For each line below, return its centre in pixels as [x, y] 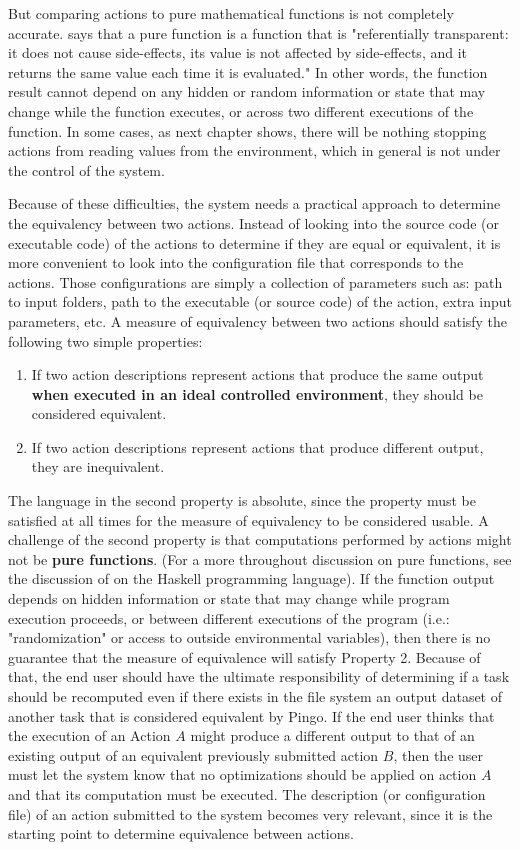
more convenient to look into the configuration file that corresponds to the [236, 262]
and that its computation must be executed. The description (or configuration [247, 793]
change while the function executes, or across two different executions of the [241, 110]
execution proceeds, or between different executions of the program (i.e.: [229, 617]
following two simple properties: [105, 340]
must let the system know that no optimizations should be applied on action [242, 774]
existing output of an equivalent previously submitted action [193, 754]
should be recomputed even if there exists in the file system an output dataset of [255, 696]
